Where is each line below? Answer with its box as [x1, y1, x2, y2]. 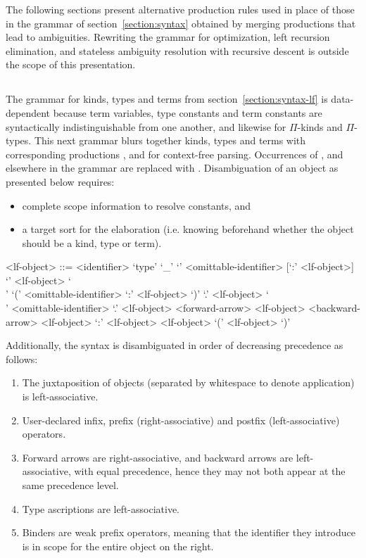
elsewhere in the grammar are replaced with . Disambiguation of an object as [6, 160, 339, 175]
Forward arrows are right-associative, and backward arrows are [22, 450, 294, 464]
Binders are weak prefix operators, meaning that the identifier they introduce [22, 525, 355, 540]
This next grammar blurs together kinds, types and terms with [34, 133, 306, 148]
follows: [6, 351, 38, 366]
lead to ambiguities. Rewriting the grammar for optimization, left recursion [6, 30, 330, 44]
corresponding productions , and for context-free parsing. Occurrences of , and [6, 146, 343, 161]
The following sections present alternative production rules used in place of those [6, 2, 355, 16]
